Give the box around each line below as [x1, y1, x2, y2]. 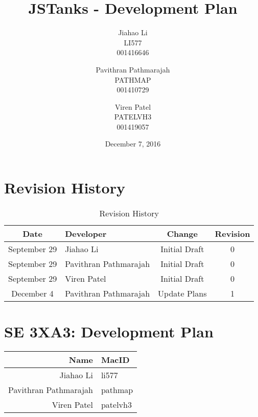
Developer [65, 228, 107, 239]
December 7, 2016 [105, 138, 161, 149]
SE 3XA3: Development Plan [4, 321, 214, 342]
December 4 [11, 287, 54, 299]
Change [167, 228, 198, 239]
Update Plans [158, 287, 207, 299]
